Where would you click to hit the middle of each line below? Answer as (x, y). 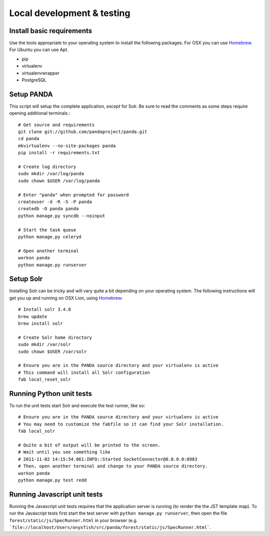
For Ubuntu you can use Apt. (39, 50)
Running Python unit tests (50, 394)
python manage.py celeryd (50, 237)
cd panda (29, 139)
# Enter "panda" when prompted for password (74, 195)
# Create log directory (47, 167)
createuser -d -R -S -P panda (55, 202)
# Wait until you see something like (64, 452)
